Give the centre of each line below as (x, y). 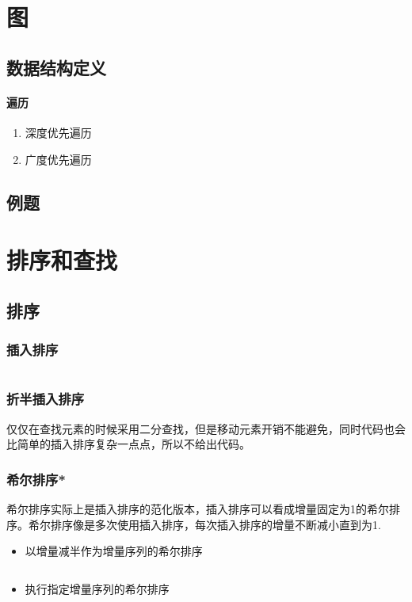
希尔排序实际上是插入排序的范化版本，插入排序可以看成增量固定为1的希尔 (198, 508)
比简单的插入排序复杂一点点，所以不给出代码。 (128, 444)
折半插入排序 (46, 399)
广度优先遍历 (58, 159)
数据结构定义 (56, 67)
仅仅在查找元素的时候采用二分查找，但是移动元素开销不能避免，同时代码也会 (206, 428)
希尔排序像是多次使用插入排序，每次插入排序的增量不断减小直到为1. (204, 524)
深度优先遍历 (58, 132)
